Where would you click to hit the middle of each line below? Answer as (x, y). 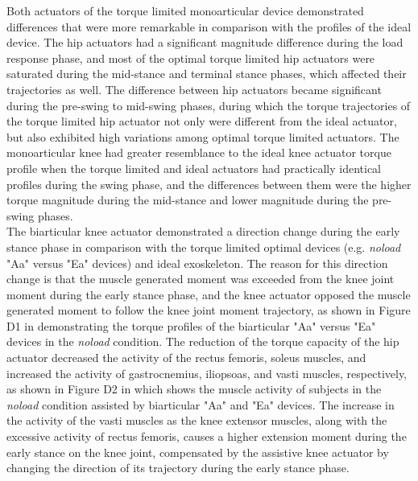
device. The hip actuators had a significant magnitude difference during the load (205, 42)
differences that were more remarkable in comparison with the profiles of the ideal (209, 26)
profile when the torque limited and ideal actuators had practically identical (194, 168)
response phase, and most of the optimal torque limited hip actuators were (191, 58)
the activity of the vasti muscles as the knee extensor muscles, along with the (197, 420)
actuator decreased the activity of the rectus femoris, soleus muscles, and (186, 358)
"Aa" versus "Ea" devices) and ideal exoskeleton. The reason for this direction (197, 263)
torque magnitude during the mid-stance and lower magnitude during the (188, 200)
